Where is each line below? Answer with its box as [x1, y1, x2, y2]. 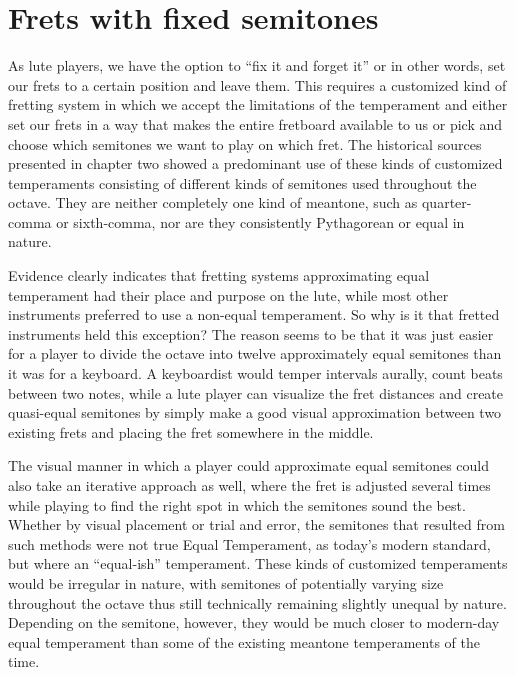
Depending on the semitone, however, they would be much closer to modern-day [8, 612, 500, 633]
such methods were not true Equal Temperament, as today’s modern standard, [8, 533, 491, 554]
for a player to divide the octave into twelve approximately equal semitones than [8, 343, 502, 364]
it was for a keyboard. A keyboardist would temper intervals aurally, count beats [8, 363, 503, 384]
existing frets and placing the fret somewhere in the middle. [8, 421, 374, 442]
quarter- [421, 192, 472, 213]
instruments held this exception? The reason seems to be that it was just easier [8, 323, 494, 344]
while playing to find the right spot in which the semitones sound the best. [8, 494, 466, 515]
